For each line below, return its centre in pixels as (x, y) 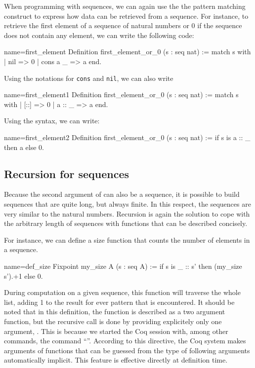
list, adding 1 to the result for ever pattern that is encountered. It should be (119, 302)
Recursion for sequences (67, 173)
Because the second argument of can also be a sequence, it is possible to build (122, 194)
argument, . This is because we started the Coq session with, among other (116, 331)
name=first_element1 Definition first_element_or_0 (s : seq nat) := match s (121, 94)
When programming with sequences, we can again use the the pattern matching (125, 6)
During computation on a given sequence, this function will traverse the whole (122, 292)
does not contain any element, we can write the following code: (99, 35)
